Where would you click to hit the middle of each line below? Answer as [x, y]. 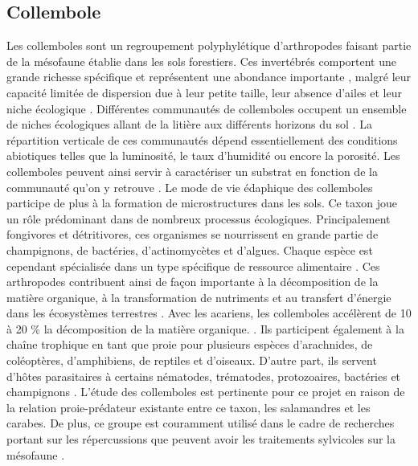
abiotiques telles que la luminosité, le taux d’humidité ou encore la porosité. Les [203, 155]
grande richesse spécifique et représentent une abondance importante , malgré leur [209, 77]
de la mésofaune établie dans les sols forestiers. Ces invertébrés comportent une [201, 61]
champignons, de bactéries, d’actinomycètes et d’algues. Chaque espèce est [190, 249]
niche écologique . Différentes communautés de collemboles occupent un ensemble [207, 108]
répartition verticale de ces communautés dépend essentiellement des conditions [202, 139]
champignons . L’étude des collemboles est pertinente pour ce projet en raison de [206, 392]
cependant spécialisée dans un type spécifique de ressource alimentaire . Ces [193, 266]
